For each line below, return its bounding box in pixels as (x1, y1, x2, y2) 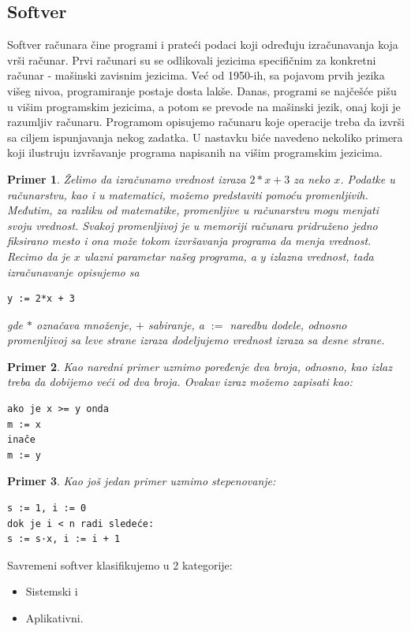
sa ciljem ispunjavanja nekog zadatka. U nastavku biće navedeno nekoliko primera (7, 128, 403, 145)
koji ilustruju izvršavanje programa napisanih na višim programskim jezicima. (7, 144, 383, 161)
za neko (293, 170, 331, 187)
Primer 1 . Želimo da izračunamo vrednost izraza (7, 170, 246, 187)
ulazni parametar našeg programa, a (84, 247, 256, 264)
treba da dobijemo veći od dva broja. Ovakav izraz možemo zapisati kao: (7, 373, 353, 390)
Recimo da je (7, 247, 70, 264)
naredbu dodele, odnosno (230, 316, 347, 332)
